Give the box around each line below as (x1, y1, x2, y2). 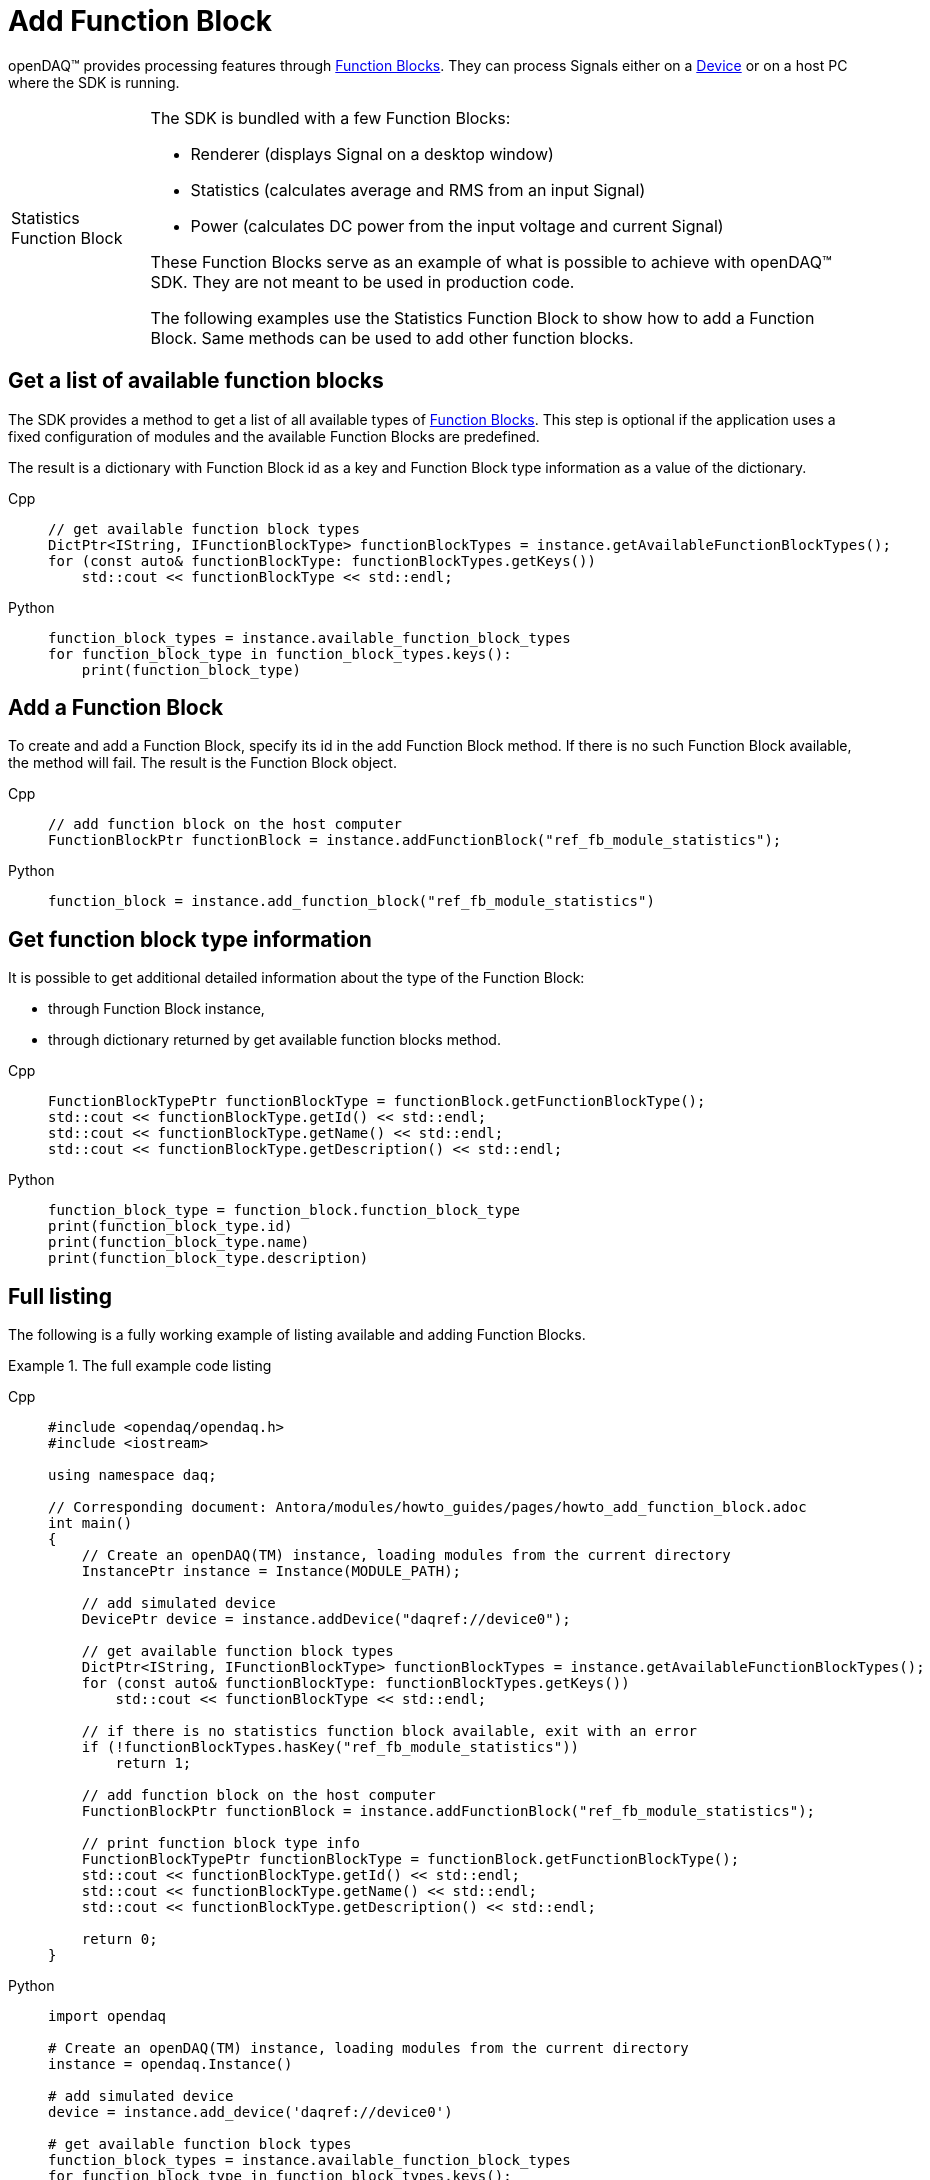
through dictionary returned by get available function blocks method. (48, 1031, 501, 1049)
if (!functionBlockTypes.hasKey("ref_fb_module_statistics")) (81, 1739, 580, 1756)
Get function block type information (8, 926, 372, 952)
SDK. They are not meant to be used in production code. (150, 271, 575, 292)
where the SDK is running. (8, 73, 180, 91)
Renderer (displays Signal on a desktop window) (190, 143, 554, 164)
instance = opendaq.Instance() (48, 2056, 293, 2073)
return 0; (81, 1931, 158, 1948)
